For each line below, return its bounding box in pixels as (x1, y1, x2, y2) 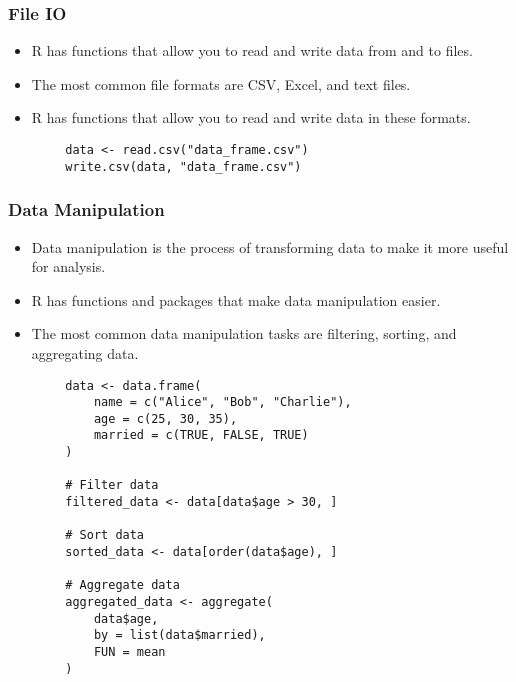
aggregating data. (31, 342, 139, 363)
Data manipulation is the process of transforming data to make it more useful (31, 236, 509, 257)
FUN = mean (93, 645, 166, 659)
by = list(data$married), (93, 628, 266, 643)
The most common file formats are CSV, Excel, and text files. (31, 73, 411, 94)
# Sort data (65, 528, 145, 543)
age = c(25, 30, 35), (93, 411, 238, 426)
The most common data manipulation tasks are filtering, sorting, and (31, 323, 457, 344)
